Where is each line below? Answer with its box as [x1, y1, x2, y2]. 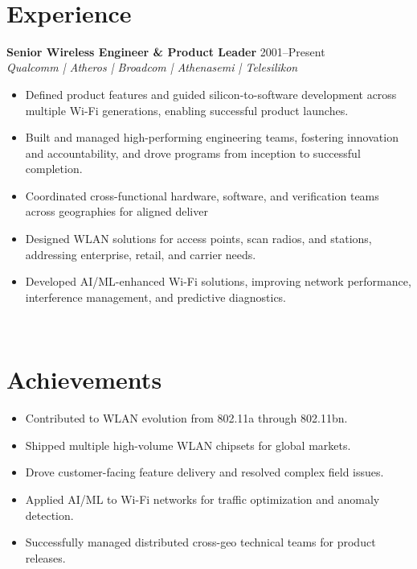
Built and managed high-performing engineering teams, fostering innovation [25, 129, 399, 146]
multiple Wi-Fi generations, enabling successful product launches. [25, 101, 349, 118]
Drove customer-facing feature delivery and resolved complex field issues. [25, 464, 384, 480]
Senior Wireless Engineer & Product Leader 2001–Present [6, 43, 325, 60]
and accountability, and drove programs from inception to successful [25, 144, 361, 161]
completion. [25, 160, 83, 177]
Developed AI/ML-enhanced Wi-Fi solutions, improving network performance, [25, 273, 411, 290]
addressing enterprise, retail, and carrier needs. [25, 245, 256, 262]
